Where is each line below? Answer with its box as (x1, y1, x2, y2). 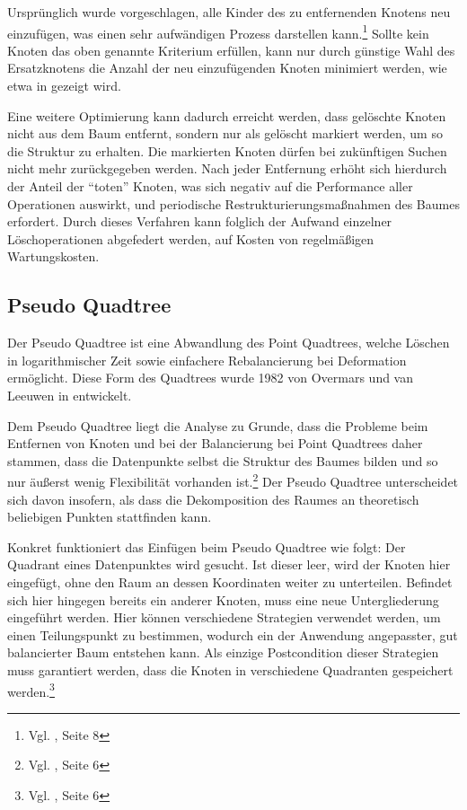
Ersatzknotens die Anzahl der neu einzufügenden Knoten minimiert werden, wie (7, 58, 447, 77)
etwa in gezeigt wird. (7, 76, 121, 95)
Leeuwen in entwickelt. (7, 385, 132, 404)
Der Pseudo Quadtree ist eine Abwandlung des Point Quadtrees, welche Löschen (7, 333, 450, 352)
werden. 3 (7, 679, 55, 700)
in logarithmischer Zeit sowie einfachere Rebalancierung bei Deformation (7, 350, 407, 369)
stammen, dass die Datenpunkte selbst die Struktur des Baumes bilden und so (7, 451, 438, 470)
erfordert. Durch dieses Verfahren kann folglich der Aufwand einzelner (7, 212, 392, 231)
